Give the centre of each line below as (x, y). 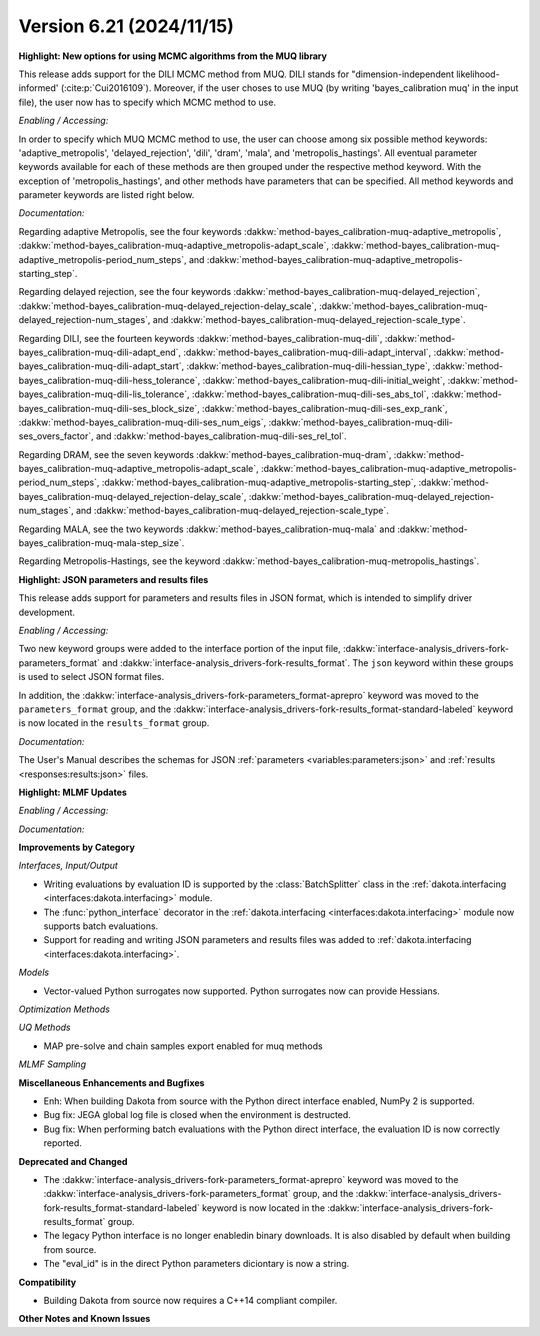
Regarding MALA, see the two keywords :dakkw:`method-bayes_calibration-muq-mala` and (206, 529)
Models (34, 972)
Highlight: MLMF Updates (72, 792)
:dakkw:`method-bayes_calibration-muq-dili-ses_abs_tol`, (310, 394)
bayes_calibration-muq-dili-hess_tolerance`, (109, 380)
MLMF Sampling (52, 1064)
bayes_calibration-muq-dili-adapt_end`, (100, 352)
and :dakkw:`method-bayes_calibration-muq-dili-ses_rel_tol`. (221, 436)
